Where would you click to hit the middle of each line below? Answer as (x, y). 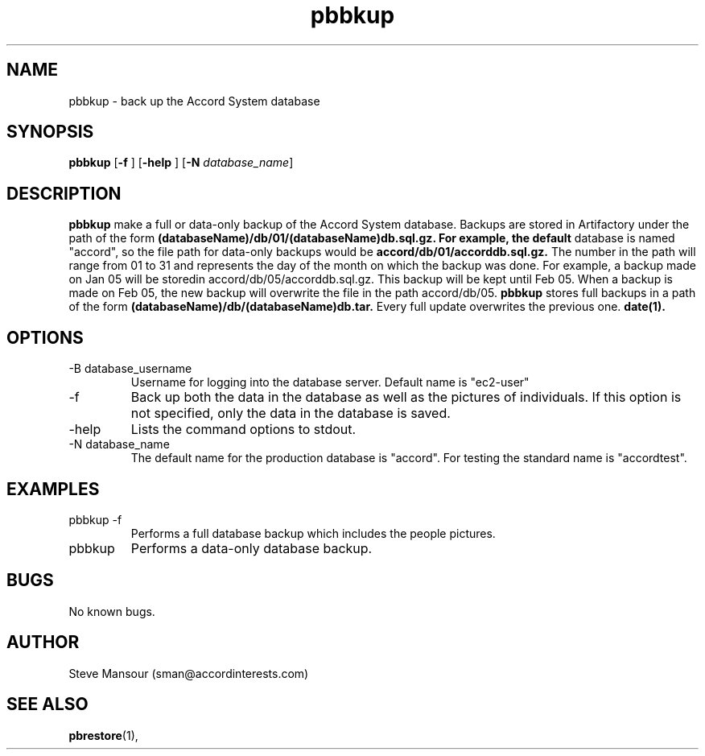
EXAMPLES (53, 489)
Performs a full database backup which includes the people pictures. (313, 533)
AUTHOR (43, 642)
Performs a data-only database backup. (251, 548)
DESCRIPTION (64, 193)
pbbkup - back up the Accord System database (194, 101)
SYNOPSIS (50, 132)
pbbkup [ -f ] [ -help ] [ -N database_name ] (181, 163)
